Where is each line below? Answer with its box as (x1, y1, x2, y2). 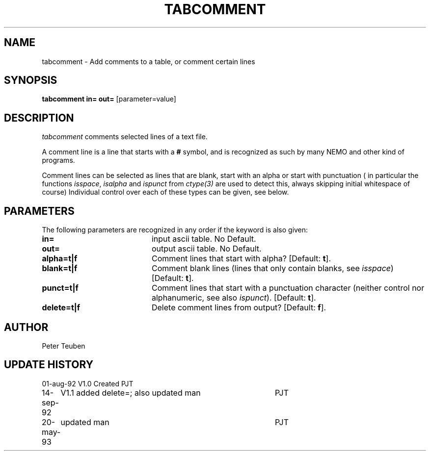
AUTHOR (4, 321, 49, 333)
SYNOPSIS (4, 74, 57, 87)
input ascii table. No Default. (151, 234, 256, 244)
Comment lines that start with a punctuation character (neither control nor (151, 283, 425, 293)
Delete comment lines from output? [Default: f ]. (151, 303, 326, 313)
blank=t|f (42, 263, 78, 274)
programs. (42, 156, 75, 165)
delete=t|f (42, 303, 81, 313)
